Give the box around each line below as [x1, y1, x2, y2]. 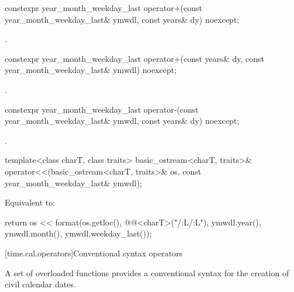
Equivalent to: [5, 196, 56, 208]
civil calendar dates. [5, 278, 76, 290]
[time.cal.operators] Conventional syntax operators [5, 246, 183, 259]
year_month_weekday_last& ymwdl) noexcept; [5, 64, 177, 76]
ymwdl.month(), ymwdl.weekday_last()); [5, 227, 152, 239]
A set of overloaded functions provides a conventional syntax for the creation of [5, 266, 289, 279]
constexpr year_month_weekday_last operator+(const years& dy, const [5, 52, 264, 64]
